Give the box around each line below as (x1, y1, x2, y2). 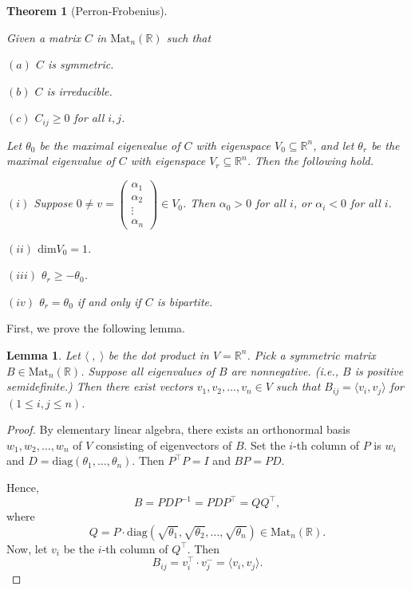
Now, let (6, 540, 48, 557)
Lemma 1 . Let (6, 346, 81, 363)
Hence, (6, 478, 39, 495)
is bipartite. (156, 293, 213, 309)
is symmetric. (47, 56, 114, 73)
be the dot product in (108, 346, 209, 363)
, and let (313, 136, 354, 153)
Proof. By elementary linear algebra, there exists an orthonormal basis (6, 421, 350, 438)
